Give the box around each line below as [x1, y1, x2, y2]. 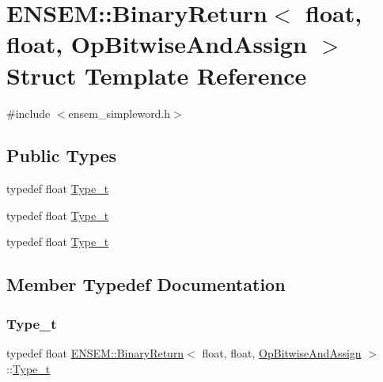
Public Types [6, 143, 117, 168]
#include [6, 104, 51, 121]
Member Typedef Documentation [6, 272, 286, 297]
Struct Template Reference [6, 59, 307, 91]
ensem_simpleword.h [68, 104, 171, 121]
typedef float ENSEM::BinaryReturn [6, 345, 184, 361]
